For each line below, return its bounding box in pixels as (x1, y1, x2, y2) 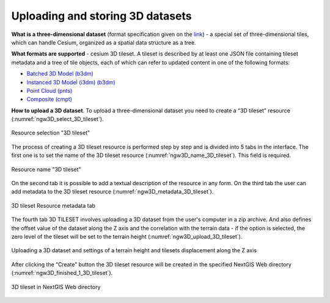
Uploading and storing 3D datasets (11, 9, 192, 23)
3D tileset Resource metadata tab (11, 202, 96, 209)
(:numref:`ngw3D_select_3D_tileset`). (11, 115, 104, 123)
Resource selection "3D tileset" (11, 129, 90, 137)
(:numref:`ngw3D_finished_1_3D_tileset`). (11, 269, 113, 277)
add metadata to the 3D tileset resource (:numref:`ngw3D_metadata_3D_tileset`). (11, 188, 214, 195)
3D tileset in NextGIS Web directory (11, 283, 101, 290)
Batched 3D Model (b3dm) (26, 70, 94, 78)
